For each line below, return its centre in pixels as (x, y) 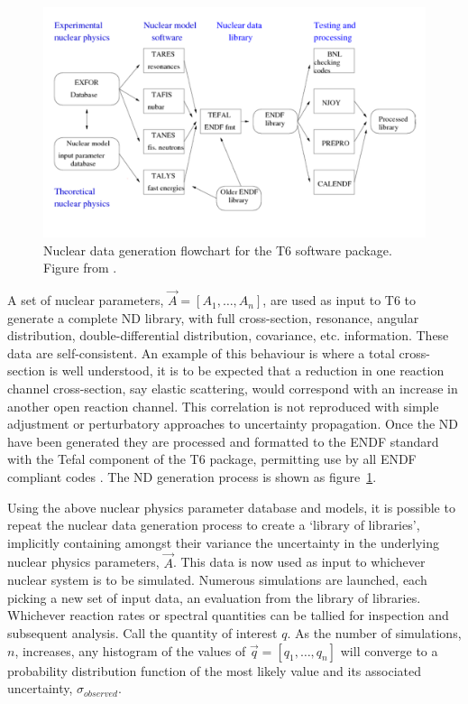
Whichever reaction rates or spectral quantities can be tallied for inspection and (228, 615)
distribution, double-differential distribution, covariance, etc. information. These (228, 335)
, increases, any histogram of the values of (130, 650)
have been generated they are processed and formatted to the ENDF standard (223, 441)
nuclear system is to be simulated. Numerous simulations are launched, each (217, 580)
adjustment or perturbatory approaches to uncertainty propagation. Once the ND (233, 424)
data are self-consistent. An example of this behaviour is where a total (201, 352)
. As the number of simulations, (374, 632)
